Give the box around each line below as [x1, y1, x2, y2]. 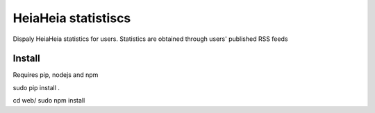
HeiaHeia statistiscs [12, 10, 131, 26]
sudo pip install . [12, 83, 60, 92]
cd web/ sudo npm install [12, 96, 85, 105]
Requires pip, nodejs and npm [12, 71, 99, 79]
